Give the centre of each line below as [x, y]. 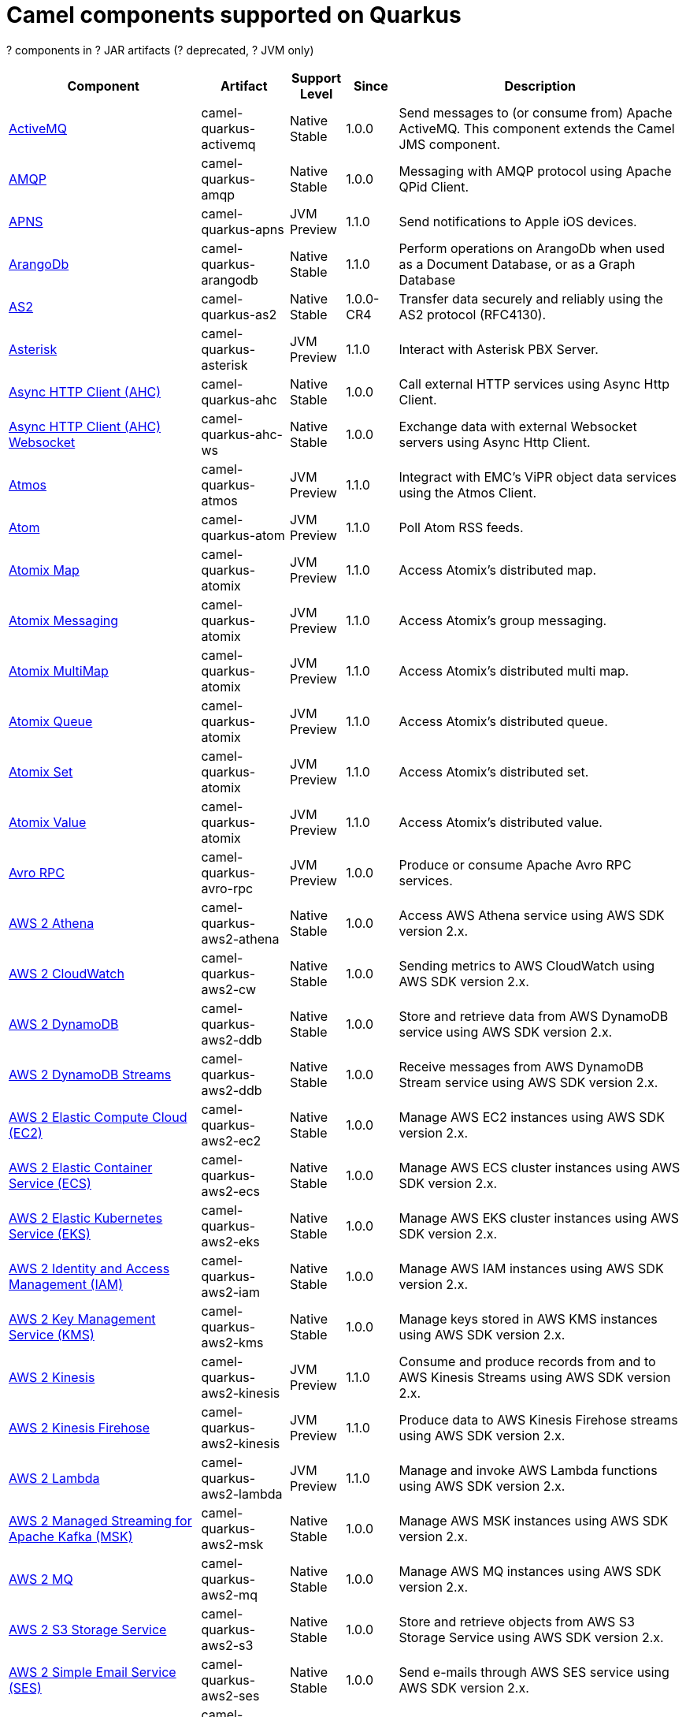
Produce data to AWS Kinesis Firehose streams [538, 1419]
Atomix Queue [51, 721]
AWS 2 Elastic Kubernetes [86, 1218]
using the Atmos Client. [468, 492]
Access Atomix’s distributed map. [498, 570]
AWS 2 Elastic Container [81, 1167]
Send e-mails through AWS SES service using [534, 1672]
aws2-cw [229, 989]
